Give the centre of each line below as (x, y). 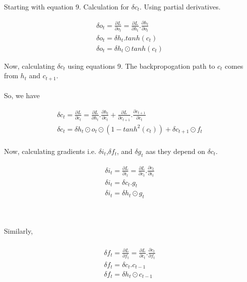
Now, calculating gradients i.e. (50, 151)
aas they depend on (175, 151)
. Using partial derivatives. (180, 6)
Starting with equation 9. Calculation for (67, 6)
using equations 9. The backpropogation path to (141, 66)
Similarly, (18, 231)
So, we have (22, 95)
